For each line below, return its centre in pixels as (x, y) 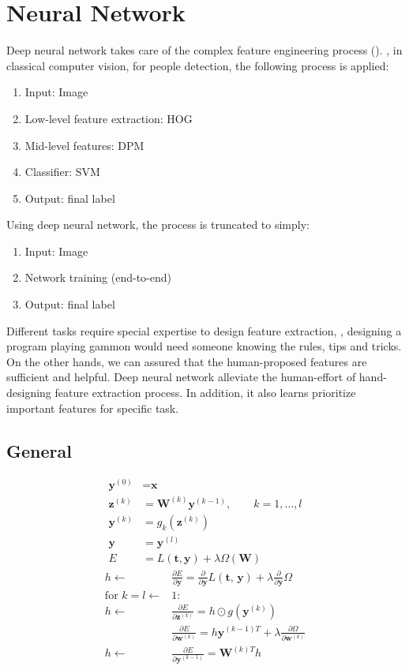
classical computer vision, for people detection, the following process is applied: (198, 65)
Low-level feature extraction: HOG (109, 118)
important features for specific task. (93, 408)
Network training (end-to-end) (98, 277)
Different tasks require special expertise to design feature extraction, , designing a (204, 330)
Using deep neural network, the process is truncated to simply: (158, 225)
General (39, 450)
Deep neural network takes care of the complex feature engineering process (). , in (204, 50)
